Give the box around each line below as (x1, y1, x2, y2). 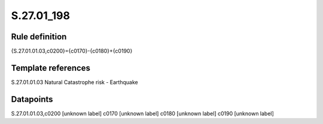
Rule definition (11, 32, 67, 42)
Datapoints (11, 94, 53, 104)
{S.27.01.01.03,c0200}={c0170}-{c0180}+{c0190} (11, 48, 133, 55)
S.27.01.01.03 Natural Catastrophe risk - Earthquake (11, 78, 138, 86)
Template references (11, 63, 91, 73)
